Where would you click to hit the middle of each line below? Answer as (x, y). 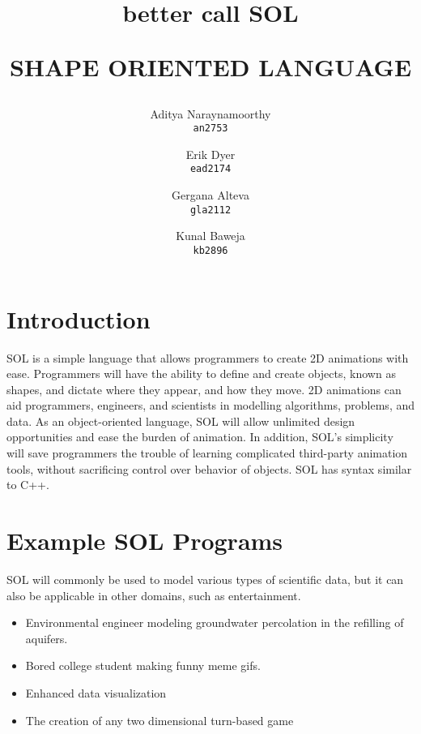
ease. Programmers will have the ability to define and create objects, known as (201, 373)
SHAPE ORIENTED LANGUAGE (210, 67)
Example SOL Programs (145, 541)
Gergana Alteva (210, 195)
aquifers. (47, 638)
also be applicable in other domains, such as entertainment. (154, 595)
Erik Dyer (210, 154)
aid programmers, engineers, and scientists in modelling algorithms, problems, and (211, 405)
